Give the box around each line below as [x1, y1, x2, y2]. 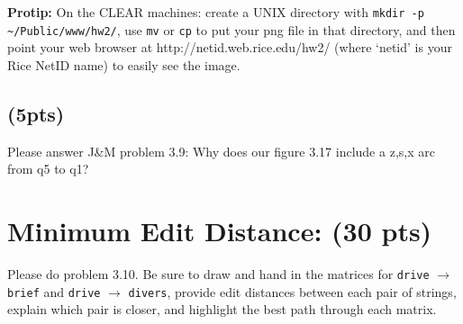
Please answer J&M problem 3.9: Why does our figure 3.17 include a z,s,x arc [7, 141, 435, 160]
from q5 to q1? [7, 159, 89, 178]
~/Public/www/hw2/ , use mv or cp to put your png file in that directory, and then [7, 20, 456, 39]
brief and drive [7, 282, 101, 301]
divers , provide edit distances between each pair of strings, [128, 282, 457, 301]
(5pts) [7, 99, 65, 127]
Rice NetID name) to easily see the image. [7, 55, 241, 74]
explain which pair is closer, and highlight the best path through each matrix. [7, 300, 437, 319]
